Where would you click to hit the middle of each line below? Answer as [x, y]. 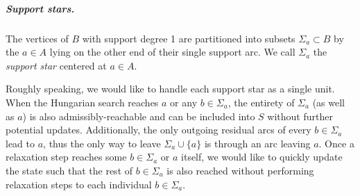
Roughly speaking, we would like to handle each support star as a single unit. [170, 89]
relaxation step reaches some [66, 157]
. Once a [336, 143]
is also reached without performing [240, 170]
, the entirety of [261, 102]
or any [184, 102]
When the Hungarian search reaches [82, 102]
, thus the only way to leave [102, 143]
